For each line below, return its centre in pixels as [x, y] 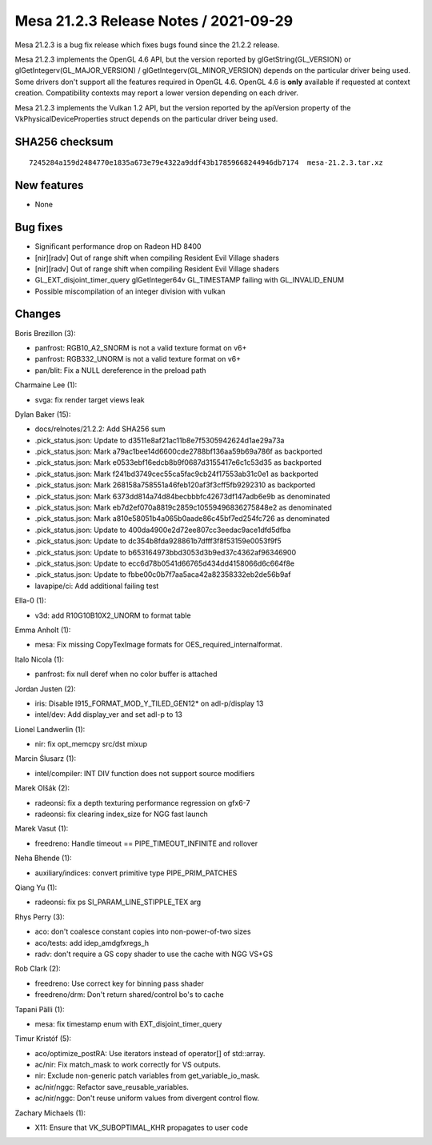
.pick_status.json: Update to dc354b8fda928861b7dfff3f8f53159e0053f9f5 [158, 541]
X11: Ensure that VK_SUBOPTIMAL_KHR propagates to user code [141, 1127]
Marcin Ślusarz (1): [45, 759]
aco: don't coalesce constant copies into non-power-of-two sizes [143, 931]
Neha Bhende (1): [43, 858]
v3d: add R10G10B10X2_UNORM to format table [113, 615]
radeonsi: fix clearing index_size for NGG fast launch [121, 814]
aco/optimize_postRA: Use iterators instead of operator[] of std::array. [150, 1053]
